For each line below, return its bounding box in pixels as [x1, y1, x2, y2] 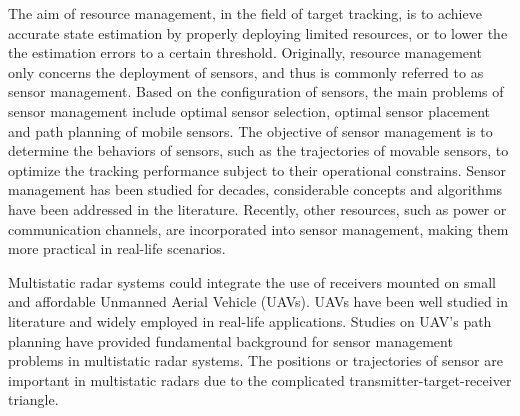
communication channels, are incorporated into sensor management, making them [8, 218, 509, 239]
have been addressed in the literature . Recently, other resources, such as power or [8, 198, 507, 219]
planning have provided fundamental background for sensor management [8, 330, 453, 351]
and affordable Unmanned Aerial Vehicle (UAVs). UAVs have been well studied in [8, 291, 509, 312]
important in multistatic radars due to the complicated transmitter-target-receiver [8, 369, 512, 390]
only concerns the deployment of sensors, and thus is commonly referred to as [8, 61, 484, 82]
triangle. [8, 389, 59, 410]
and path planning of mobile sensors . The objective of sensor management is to [8, 120, 493, 141]
